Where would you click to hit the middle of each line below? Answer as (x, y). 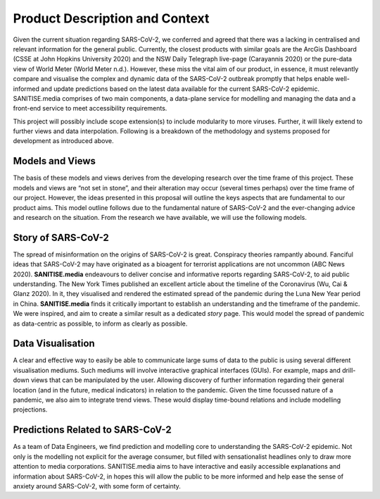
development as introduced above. (63, 141)
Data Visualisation (54, 344)
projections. (30, 409)
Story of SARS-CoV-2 (61, 237)
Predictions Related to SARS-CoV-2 (92, 430)
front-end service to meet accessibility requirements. (90, 109)
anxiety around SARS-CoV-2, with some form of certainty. (97, 486)
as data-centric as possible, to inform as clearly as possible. (100, 324)
